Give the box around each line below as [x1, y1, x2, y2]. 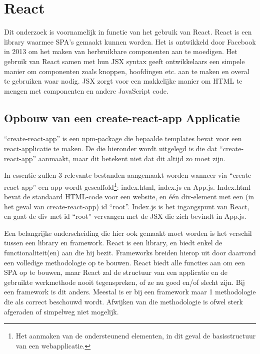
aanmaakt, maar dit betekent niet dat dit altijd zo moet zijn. [38, 153, 226, 163]
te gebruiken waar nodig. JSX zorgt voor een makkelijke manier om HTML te [4, 76, 242, 86]
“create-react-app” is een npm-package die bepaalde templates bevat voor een [4, 133, 242, 144]
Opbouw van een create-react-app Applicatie [4, 110, 240, 125]
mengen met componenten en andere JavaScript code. [4, 85, 168, 96]
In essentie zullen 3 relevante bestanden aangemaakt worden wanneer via [4, 170, 227, 180]
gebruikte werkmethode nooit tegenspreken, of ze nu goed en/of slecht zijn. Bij [4, 276, 245, 287]
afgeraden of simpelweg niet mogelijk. [4, 306, 119, 316]
